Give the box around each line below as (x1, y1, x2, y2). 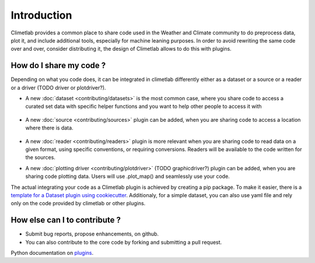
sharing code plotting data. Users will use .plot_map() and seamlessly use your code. (25, 173, 230, 180)
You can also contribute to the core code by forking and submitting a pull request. (25, 239, 222, 246)
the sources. (25, 154, 55, 161)
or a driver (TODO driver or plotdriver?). (10, 84, 106, 91)
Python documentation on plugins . (10, 250, 94, 256)
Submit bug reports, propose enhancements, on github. (25, 230, 159, 237)
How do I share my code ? (10, 61, 106, 71)
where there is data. (25, 124, 73, 131)
